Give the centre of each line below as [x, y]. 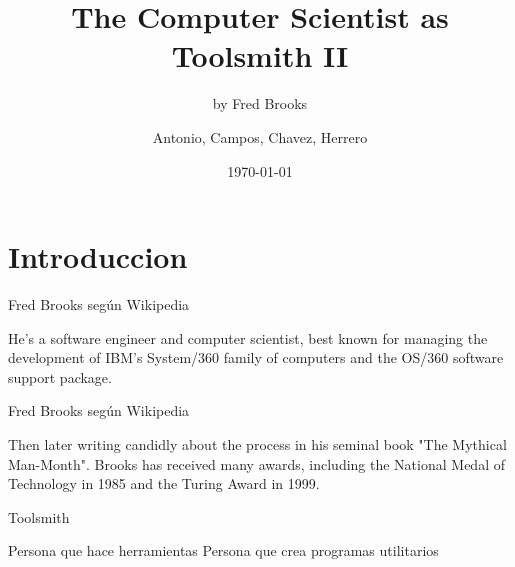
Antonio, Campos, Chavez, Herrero [260, 136]
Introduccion [98, 256]
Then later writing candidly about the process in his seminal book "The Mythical [257, 444]
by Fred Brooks [260, 103]
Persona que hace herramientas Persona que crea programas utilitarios [223, 550]
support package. [60, 376]
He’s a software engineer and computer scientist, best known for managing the [248, 337]
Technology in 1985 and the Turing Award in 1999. [164, 483]
